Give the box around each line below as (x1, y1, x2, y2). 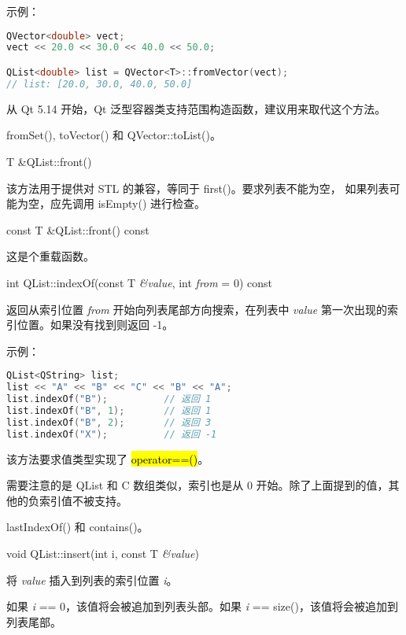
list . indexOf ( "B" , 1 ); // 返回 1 (6, 404, 212, 416)
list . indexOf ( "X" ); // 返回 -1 (6, 428, 217, 440)
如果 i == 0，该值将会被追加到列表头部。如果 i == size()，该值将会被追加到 (6, 598, 398, 615)
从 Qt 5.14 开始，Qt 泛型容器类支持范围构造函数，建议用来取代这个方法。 (6, 100, 386, 116)
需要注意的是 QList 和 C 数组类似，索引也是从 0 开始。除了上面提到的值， (6, 477, 389, 493)
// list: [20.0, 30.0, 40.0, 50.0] (6, 78, 193, 90)
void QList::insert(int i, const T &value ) (6, 545, 199, 561)
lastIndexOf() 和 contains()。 (6, 519, 149, 535)
